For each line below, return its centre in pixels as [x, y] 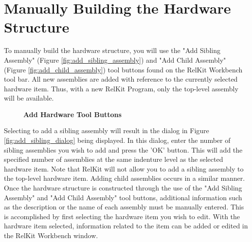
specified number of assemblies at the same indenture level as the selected [114, 159]
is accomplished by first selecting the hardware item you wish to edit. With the [122, 216]
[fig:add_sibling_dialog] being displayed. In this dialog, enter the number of [117, 140]
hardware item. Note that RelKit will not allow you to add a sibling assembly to [124, 168]
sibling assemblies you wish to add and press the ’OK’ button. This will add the [123, 149]
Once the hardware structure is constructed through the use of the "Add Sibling [123, 188]
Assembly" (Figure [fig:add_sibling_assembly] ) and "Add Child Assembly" [115, 60]
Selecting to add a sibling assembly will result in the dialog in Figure [107, 130]
